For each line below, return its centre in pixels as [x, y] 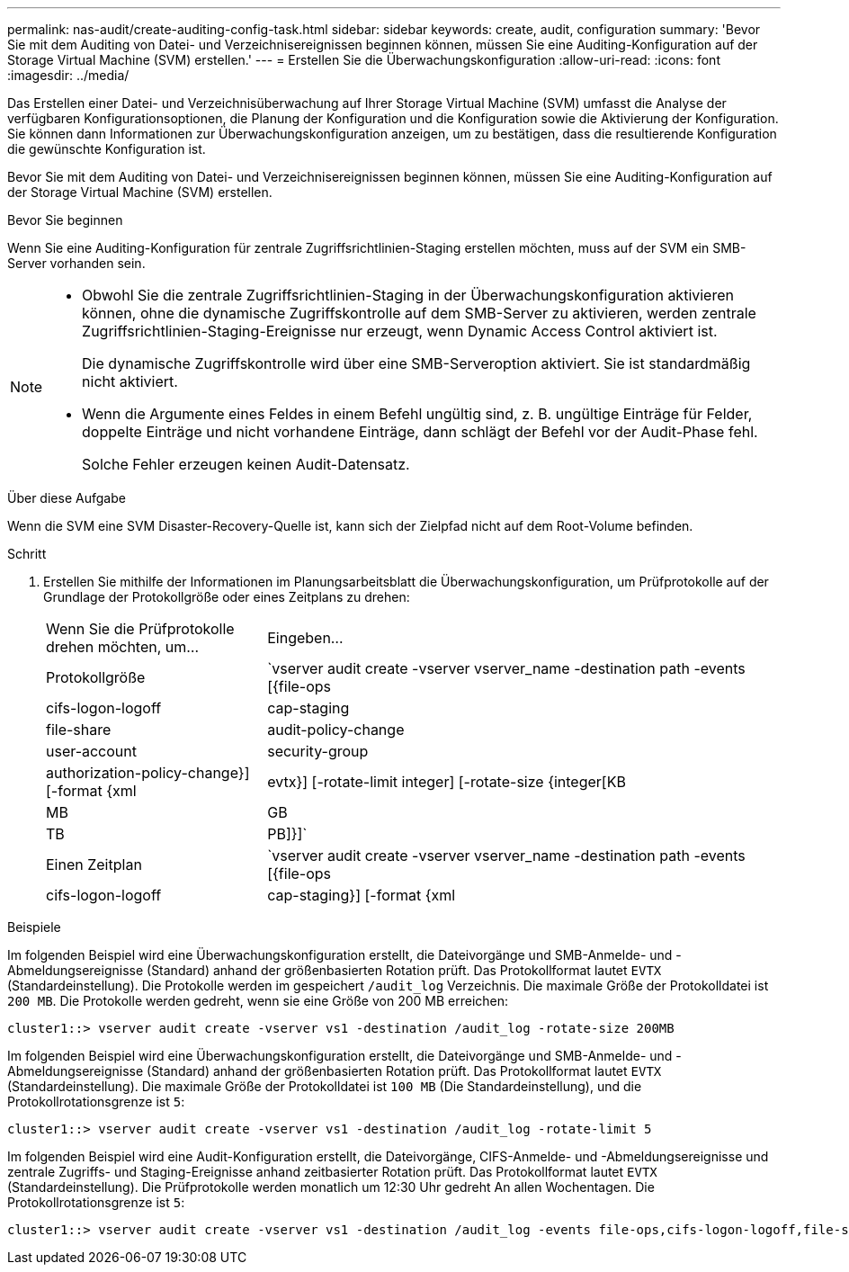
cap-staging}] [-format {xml [362, 895]
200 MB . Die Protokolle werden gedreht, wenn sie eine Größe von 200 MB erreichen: [258, 1001]
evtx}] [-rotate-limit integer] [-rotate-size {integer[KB [447, 782]
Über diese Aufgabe [67, 498]
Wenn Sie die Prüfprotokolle [140, 629]
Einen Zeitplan [94, 864]
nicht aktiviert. [130, 381]
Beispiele [34, 927]
